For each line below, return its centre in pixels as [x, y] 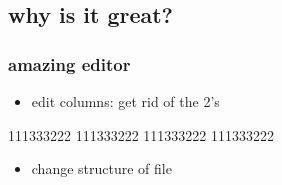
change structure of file [101, 168]
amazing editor [69, 63]
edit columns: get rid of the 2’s [125, 101]
